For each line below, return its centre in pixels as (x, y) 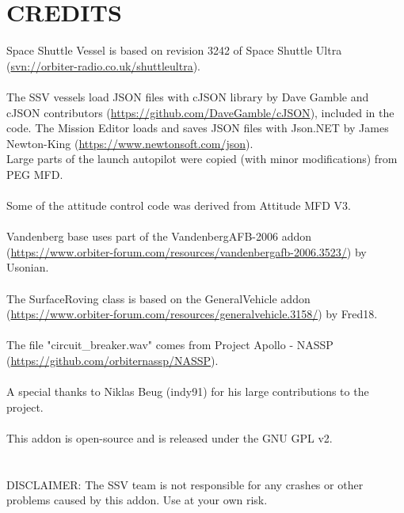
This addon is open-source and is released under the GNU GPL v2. (170, 437)
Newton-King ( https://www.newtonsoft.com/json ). (130, 143)
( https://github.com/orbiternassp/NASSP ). (112, 360)
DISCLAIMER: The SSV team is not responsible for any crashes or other (185, 484)
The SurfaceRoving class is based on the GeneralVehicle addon (158, 298)
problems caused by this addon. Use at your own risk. (137, 500)
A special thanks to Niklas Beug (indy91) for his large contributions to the (188, 391)
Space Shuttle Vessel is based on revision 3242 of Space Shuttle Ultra (174, 50)
